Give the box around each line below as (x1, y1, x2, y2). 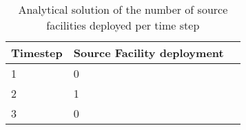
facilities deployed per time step (46, 17, 200, 33)
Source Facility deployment (73, 45, 224, 61)
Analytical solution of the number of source (18, 1, 228, 17)
